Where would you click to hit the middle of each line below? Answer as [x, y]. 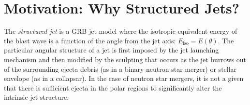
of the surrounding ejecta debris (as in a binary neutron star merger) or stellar [120, 69]
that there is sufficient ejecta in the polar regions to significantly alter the [113, 87]
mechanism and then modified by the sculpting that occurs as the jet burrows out [125, 59]
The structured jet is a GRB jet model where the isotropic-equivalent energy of [121, 31]
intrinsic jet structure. [37, 97]
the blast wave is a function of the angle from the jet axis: [90, 40]
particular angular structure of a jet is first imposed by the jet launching [111, 50]
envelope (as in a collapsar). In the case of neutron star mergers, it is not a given [124, 78]
